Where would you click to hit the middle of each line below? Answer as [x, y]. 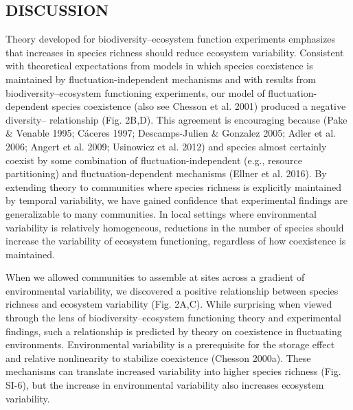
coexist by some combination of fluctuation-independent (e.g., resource [154, 160]
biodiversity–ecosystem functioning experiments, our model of [135, 92]
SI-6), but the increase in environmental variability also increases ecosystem [165, 385]
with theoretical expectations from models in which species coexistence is [159, 66]
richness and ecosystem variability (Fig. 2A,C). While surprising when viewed [169, 304]
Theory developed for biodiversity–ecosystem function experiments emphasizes [171, 39]
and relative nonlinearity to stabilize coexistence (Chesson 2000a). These [158, 357]
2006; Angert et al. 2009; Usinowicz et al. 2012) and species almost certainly [166, 146]
